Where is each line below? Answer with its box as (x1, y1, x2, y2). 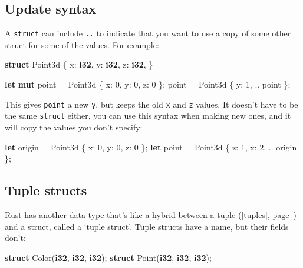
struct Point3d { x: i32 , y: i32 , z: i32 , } (5, 58, 153, 71)
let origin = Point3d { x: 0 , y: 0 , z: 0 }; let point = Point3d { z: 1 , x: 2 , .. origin (5, 140, 297, 153)
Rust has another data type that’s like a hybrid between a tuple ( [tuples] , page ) (5, 208, 297, 220)
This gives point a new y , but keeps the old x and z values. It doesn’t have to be (5, 98, 298, 110)
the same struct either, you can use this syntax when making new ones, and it (5, 109, 291, 122)
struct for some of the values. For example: (5, 38, 159, 51)
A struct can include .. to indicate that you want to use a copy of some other (5, 27, 291, 39)
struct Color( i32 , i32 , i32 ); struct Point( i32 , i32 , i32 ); (5, 251, 212, 263)
